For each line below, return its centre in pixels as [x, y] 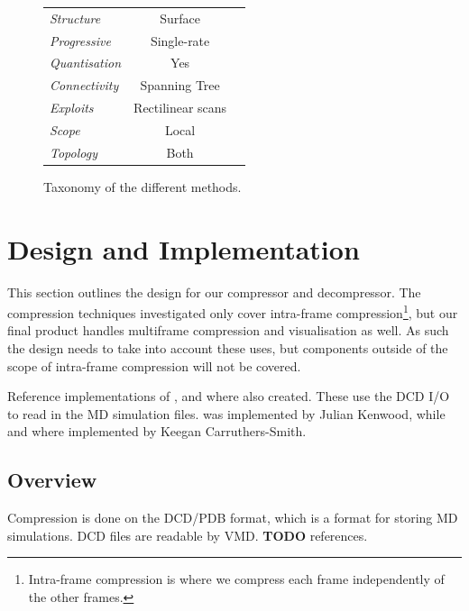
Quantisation [86, 63]
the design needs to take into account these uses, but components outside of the [228, 348]
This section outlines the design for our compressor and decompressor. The [214, 292]
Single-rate [180, 40]
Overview [52, 480]
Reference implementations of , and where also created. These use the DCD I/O [229, 396]
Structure [75, 18]
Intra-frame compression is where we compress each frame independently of [236, 579]
